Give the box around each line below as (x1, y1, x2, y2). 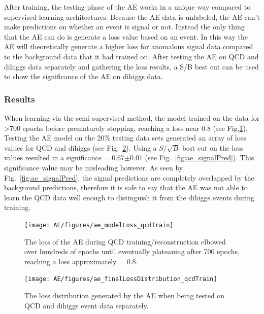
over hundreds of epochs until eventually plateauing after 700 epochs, (24, 246, 240, 257)
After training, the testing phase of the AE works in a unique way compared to (4, 2, 251, 12)
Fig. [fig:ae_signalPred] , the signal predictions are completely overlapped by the (4, 172, 254, 183)
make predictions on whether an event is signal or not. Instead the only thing (4, 21, 245, 32)
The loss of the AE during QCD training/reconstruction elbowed (24, 236, 226, 247)
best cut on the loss (182, 142, 243, 153)
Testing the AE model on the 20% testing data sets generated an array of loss (4, 132, 246, 143)
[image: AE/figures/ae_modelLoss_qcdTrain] (24, 221, 174, 229)
